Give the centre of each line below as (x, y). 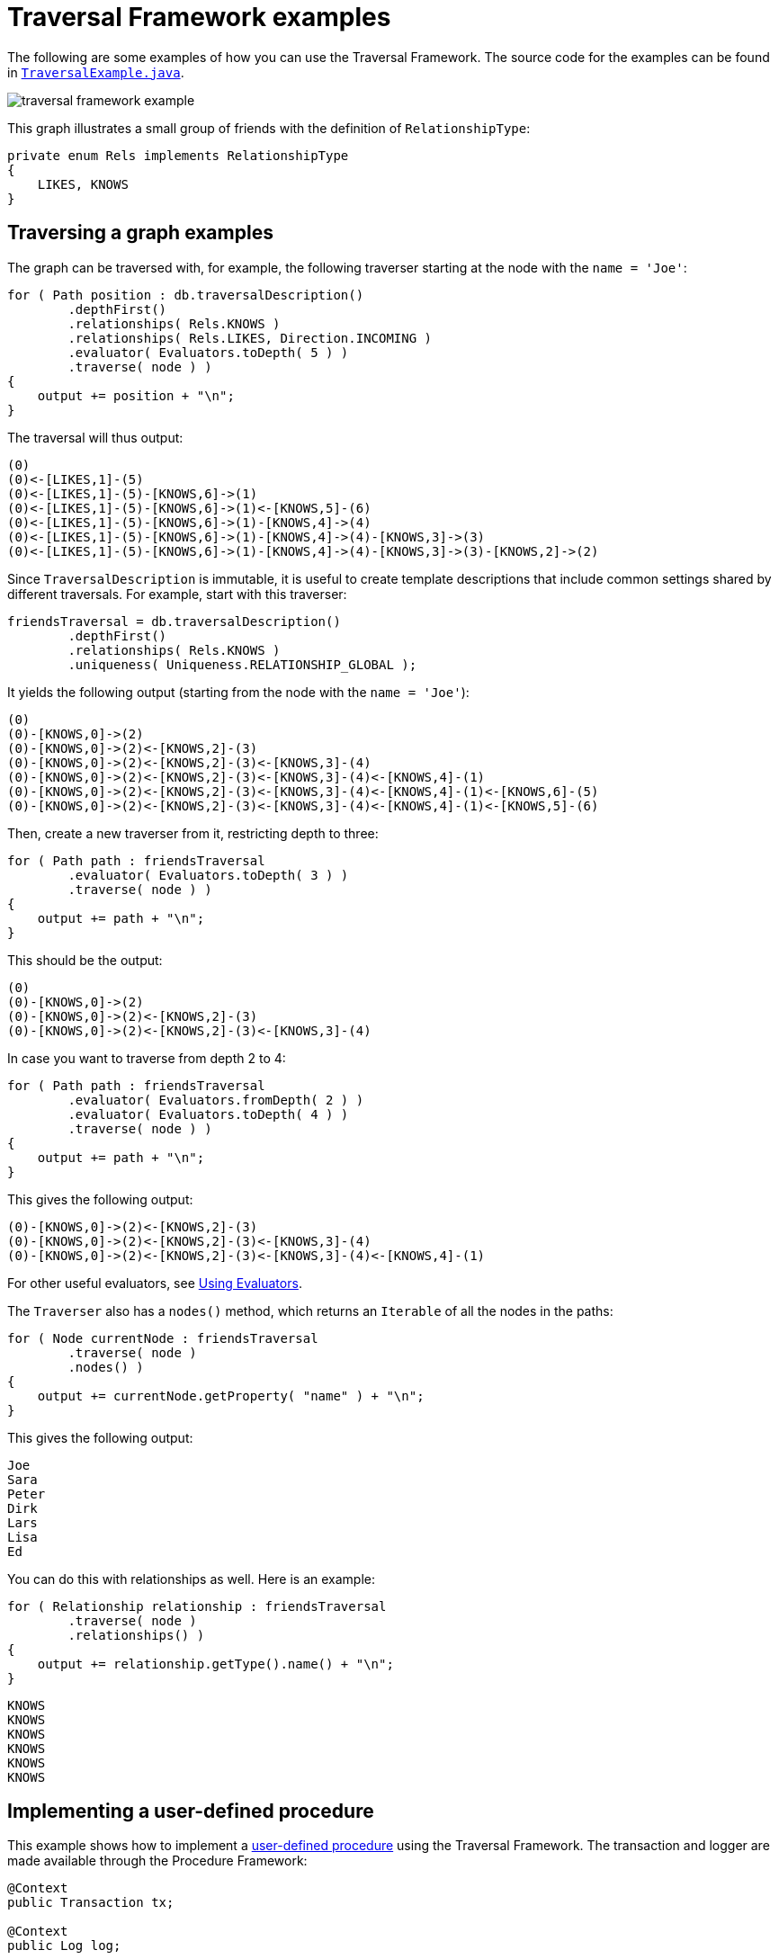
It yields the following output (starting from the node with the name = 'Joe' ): (238, 692)
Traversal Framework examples (199, 17)
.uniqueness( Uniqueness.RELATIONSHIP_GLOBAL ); (242, 664)
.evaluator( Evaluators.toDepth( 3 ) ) (208, 875)
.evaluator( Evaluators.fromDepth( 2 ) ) (216, 1100)
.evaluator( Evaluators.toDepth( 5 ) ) (208, 352)
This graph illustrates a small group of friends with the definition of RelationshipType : (269, 128)
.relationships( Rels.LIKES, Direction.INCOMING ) (250, 338)
